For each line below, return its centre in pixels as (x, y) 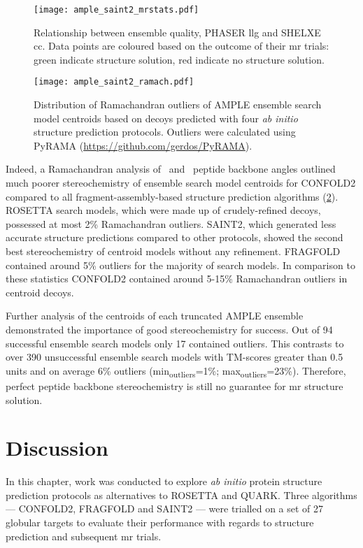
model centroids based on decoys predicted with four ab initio (166, 118)
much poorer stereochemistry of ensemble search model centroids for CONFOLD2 (181, 183)
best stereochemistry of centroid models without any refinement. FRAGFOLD (173, 251)
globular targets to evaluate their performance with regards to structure (160, 522)
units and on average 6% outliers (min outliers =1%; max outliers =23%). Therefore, (176, 371)
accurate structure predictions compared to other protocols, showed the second (175, 237)
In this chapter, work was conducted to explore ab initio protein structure (164, 481)
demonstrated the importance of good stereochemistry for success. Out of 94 (169, 329)
